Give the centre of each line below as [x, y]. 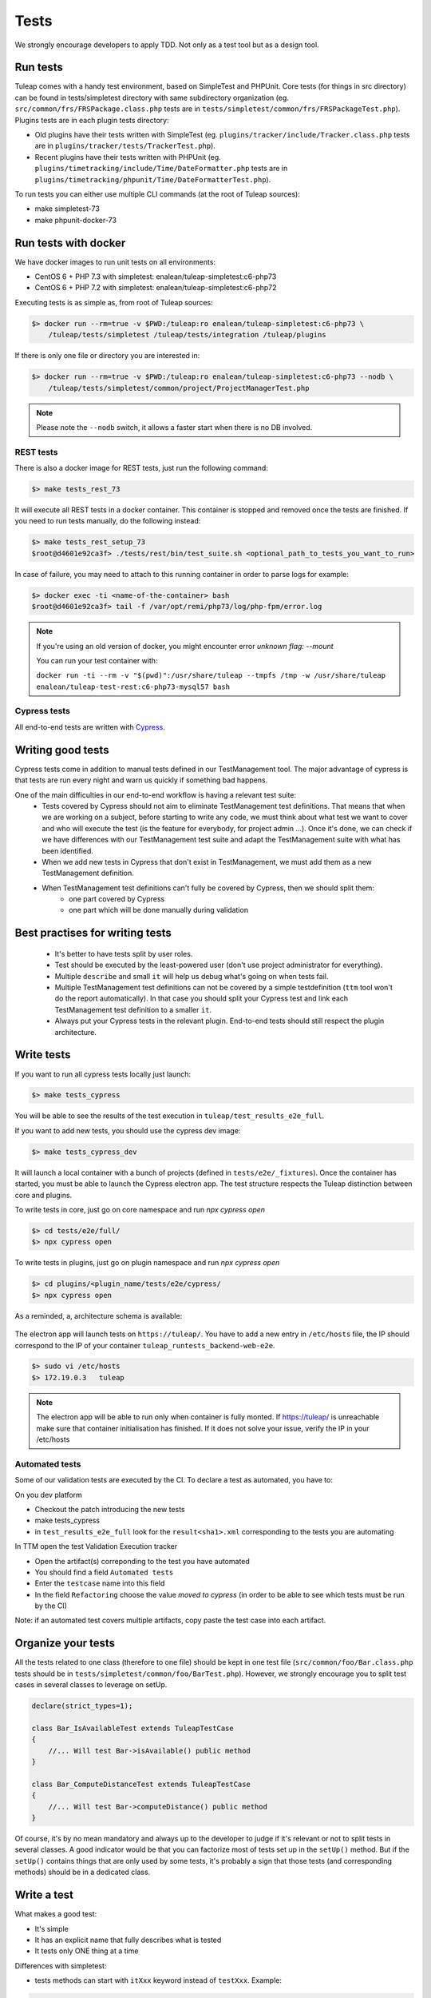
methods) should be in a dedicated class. [83, 1872]
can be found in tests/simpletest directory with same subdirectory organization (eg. [152, 98]
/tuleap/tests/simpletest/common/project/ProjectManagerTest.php [179, 388]
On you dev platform [49, 1495]
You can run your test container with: [97, 660]
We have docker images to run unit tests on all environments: [115, 262]
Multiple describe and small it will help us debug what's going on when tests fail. [192, 976]
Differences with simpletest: [61, 1965]
